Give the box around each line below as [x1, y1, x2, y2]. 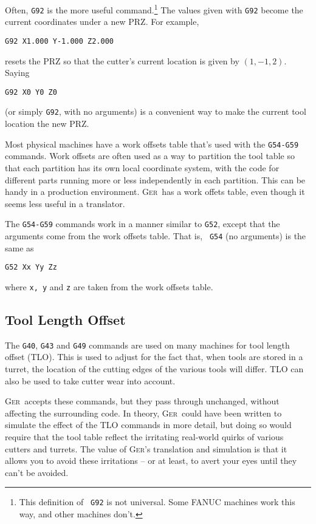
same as [5, 241, 34, 254]
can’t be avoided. [5, 466, 69, 478]
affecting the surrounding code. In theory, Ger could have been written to [5, 406, 282, 419]
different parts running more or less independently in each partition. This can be [5, 173, 306, 186]
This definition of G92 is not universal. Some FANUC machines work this [19, 495, 295, 508]
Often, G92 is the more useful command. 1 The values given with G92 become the [5, 2, 303, 16]
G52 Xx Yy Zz [5, 263, 57, 272]
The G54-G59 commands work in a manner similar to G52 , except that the [5, 217, 280, 230]
